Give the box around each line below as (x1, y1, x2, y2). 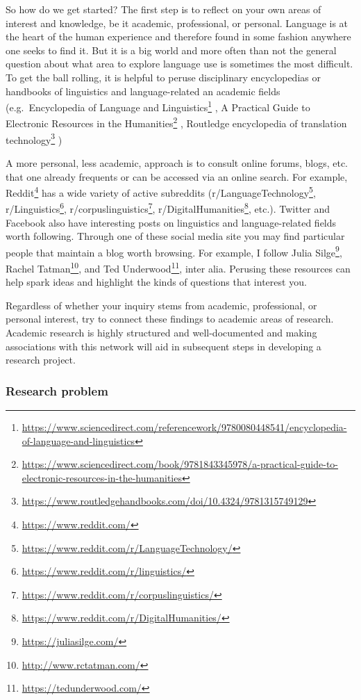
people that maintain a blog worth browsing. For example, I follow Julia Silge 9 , (6, 243, 342, 259)
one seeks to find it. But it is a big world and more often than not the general (6, 42, 337, 57)
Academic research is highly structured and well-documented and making (6, 325, 317, 340)
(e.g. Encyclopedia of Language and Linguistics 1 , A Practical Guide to (6, 98, 310, 114)
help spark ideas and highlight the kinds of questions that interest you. (6, 275, 307, 289)
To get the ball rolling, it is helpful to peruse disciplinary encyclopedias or (6, 70, 321, 84)
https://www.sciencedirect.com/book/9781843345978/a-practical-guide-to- (22, 457, 339, 471)
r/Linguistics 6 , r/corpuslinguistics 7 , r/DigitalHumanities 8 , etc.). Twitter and (6, 200, 330, 215)
